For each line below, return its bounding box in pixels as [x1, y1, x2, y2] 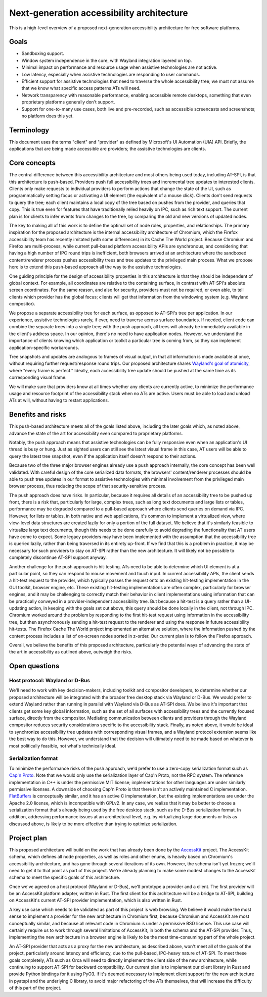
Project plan [9, 834, 47, 842]
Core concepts [9, 159, 56, 167]
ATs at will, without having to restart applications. [9, 398, 109, 403]
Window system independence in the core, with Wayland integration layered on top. [21, 57, 192, 63]
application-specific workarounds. [9, 345, 79, 350]
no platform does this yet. [21, 113, 74, 119]
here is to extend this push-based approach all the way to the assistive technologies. [9, 264, 182, 270]
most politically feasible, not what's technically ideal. [9, 743, 117, 748]
